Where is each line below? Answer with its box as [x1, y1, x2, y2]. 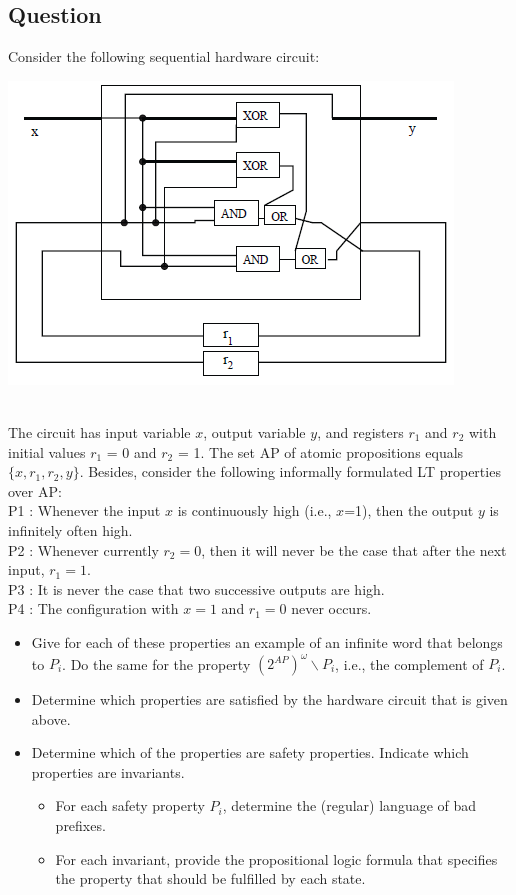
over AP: [8, 480, 62, 501]
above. [31, 708, 71, 729]
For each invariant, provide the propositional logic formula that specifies [55, 848, 498, 869]
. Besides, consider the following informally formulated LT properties [79, 461, 501, 482]
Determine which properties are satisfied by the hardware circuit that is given [31, 689, 508, 710]
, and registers [317, 421, 404, 442]
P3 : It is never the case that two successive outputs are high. [8, 578, 385, 599]
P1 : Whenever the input [8, 500, 161, 521]
